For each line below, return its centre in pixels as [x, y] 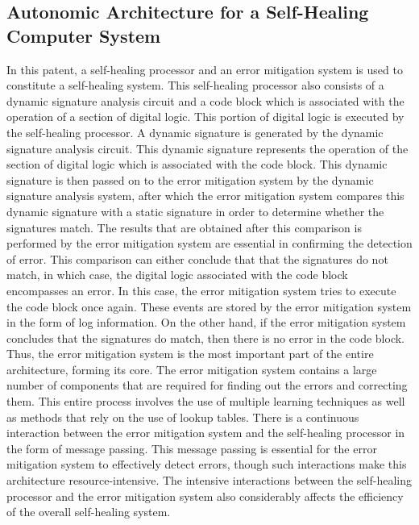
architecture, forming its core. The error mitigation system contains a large [192, 369]
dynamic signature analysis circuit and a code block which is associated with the [205, 100]
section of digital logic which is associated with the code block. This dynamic [197, 164]
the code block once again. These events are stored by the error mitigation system [209, 306]
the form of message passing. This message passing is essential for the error [192, 448]
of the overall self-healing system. [89, 512]
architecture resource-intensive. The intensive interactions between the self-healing [209, 480]
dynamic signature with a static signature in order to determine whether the [195, 211]
